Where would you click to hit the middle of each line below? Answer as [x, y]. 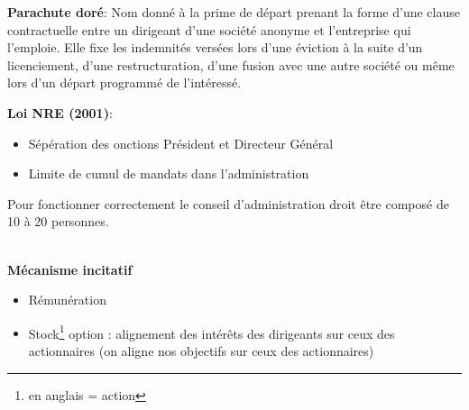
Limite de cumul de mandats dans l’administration [169, 173]
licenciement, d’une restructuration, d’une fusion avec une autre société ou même [231, 64]
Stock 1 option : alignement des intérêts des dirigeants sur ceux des [212, 332]
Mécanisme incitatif [70, 269]
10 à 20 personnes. [58, 221]
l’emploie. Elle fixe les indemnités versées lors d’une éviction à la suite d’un [215, 47]
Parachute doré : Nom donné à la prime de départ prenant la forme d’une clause [234, 12]
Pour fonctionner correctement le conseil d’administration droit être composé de [228, 203]
